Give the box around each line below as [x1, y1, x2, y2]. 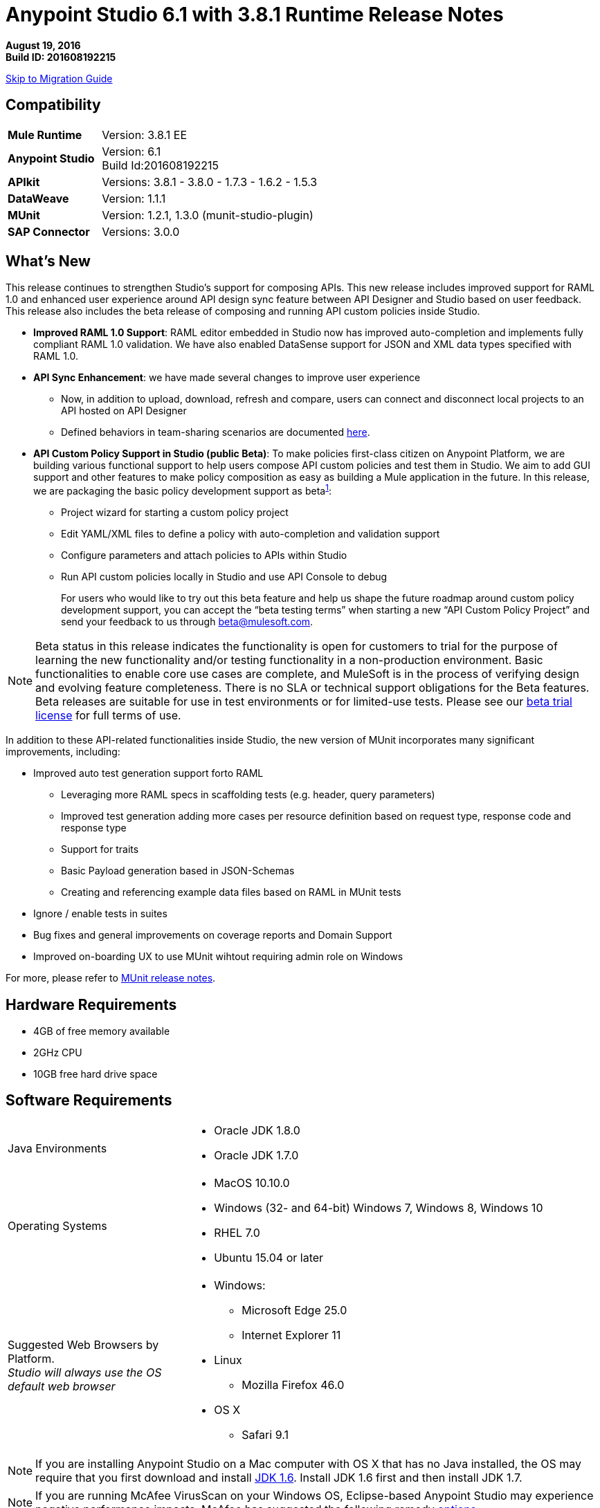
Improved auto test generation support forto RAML [33, 767, 264, 780]
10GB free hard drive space [33, 1067, 158, 1080]
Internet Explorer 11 [242, 1327, 341, 1342]
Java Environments [8, 1141, 107, 1155]
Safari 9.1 [242, 1427, 289, 1442]
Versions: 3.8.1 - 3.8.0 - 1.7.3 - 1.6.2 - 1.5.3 [102, 174, 318, 189]
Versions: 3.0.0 [102, 224, 180, 239]
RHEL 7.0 [214, 1225, 260, 1240]
